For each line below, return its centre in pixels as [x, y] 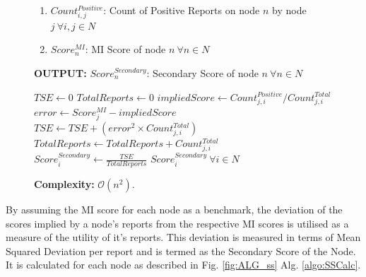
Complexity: [64, 183]
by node [289, 10]
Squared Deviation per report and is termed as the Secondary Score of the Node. [181, 251]
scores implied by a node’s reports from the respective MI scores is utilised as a [177, 223]
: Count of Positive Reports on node [182, 10]
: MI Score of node [125, 49]
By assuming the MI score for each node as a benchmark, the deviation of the [174, 209]
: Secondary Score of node [202, 72]
